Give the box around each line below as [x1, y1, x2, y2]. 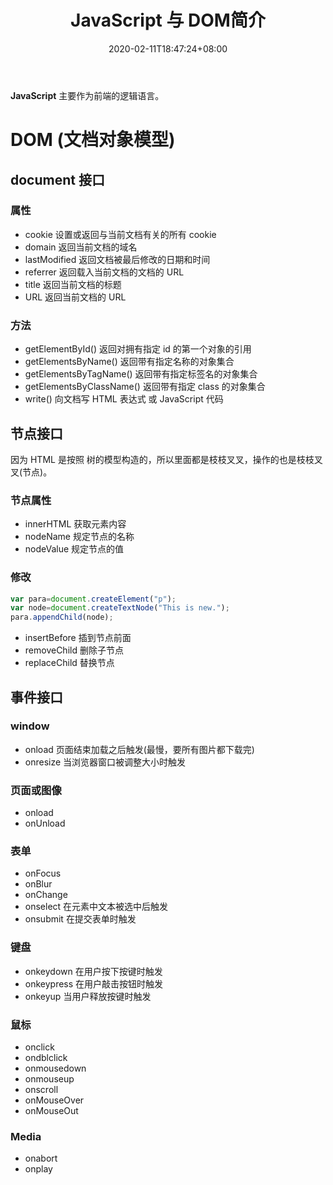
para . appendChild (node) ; [10, 612, 114, 623]
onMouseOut [24, 1105, 79, 1117]
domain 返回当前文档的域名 [24, 241, 138, 253]
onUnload [24, 817, 66, 830]
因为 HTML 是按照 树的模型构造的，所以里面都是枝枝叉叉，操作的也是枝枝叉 [10, 453, 323, 465]
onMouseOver [24, 1094, 85, 1106]
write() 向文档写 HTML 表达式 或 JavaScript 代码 [24, 393, 224, 405]
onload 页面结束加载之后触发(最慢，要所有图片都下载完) [24, 743, 255, 755]
